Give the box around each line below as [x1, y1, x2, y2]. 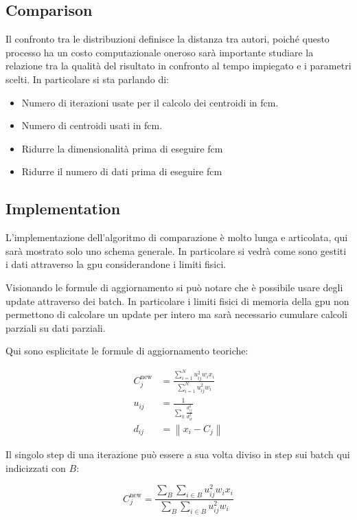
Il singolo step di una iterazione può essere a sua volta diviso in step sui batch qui [5, 447, 350, 462]
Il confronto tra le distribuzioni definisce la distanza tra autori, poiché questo [5, 32, 330, 46]
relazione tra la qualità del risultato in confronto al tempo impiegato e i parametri [5, 58, 352, 73]
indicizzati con [5, 460, 66, 475]
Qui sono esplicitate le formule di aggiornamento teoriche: [5, 343, 249, 358]
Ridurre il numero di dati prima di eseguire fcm [21, 164, 222, 179]
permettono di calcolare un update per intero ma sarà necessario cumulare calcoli [5, 307, 347, 321]
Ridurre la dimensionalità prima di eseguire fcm [21, 141, 223, 155]
